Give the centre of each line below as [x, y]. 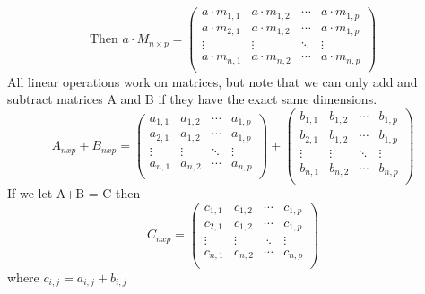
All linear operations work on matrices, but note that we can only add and [212, 81]
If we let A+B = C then [74, 193]
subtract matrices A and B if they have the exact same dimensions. [192, 99]
